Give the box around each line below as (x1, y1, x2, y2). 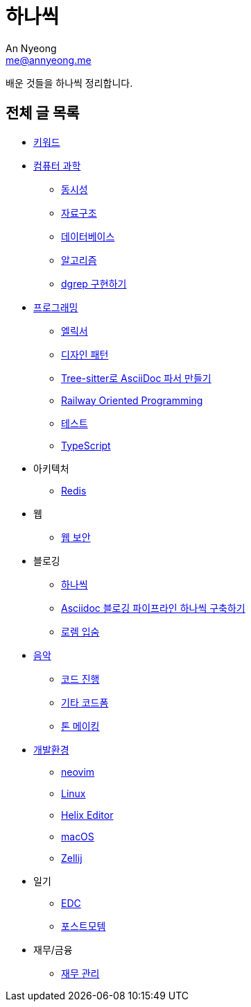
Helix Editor (61, 808, 114, 821)
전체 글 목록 (6, 104, 80, 122)
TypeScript (61, 439, 111, 451)
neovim (61, 765, 95, 778)
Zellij (61, 851, 83, 864)
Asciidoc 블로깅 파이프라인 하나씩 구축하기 (61, 601, 245, 614)
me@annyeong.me (6, 53, 92, 66)
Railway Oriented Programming (61, 394, 203, 406)
